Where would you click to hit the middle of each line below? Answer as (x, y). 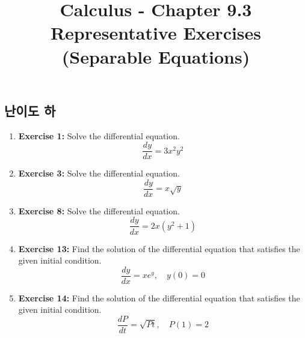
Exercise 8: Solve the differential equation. (99, 210)
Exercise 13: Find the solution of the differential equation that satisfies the (159, 248)
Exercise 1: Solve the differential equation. (99, 135)
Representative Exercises (156, 33)
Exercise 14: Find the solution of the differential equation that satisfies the (159, 297)
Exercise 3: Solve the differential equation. (99, 173)
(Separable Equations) (156, 56)
